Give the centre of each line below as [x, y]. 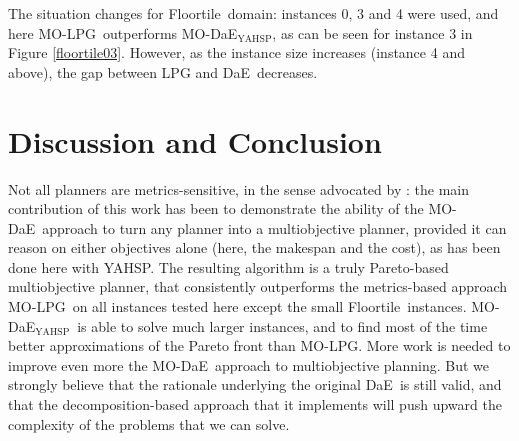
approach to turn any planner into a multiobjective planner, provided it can [274, 227]
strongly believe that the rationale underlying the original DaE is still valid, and [255, 384]
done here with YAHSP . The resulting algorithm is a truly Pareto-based [228, 266]
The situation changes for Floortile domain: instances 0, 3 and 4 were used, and [253, 13]
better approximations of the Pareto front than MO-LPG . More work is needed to [259, 345]
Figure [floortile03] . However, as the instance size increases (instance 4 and [236, 52]
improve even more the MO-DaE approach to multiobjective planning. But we [248, 364]
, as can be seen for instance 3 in [372, 32]
